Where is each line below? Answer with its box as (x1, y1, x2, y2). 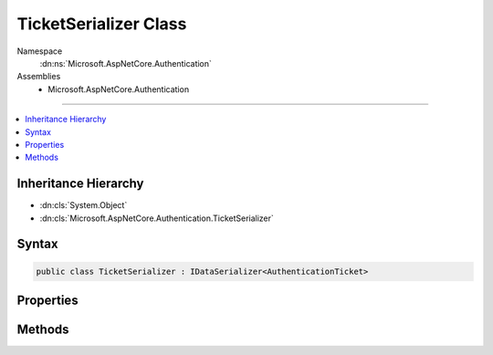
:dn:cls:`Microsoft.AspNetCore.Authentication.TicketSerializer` (39, 213, 274, 224)
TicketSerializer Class (16, 14, 187, 34)
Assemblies (16, 71, 61, 82)
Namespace (16, 46, 63, 57)
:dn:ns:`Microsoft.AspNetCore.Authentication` (39, 57, 212, 68)
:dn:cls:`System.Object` (39, 200, 128, 211)
